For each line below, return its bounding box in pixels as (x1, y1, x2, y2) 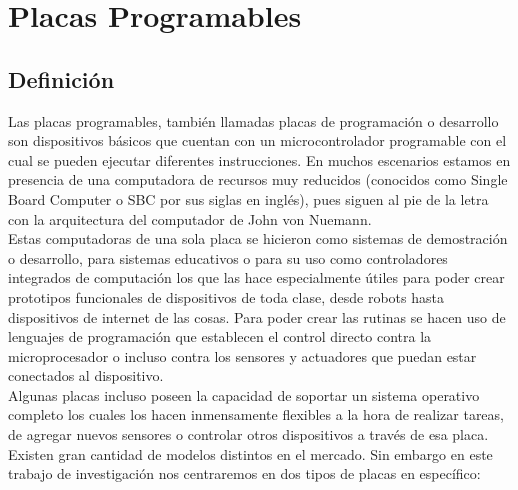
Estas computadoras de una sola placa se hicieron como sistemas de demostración (8, 228, 508, 249)
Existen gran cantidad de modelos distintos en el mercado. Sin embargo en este (8, 443, 493, 464)
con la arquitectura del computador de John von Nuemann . (8, 208, 372, 229)
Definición (8, 63, 115, 94)
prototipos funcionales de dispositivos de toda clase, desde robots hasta (8, 286, 444, 307)
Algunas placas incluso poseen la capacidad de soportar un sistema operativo (8, 384, 480, 405)
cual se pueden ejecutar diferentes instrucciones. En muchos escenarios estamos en (8, 149, 511, 170)
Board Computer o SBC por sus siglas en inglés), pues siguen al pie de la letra (8, 188, 489, 209)
